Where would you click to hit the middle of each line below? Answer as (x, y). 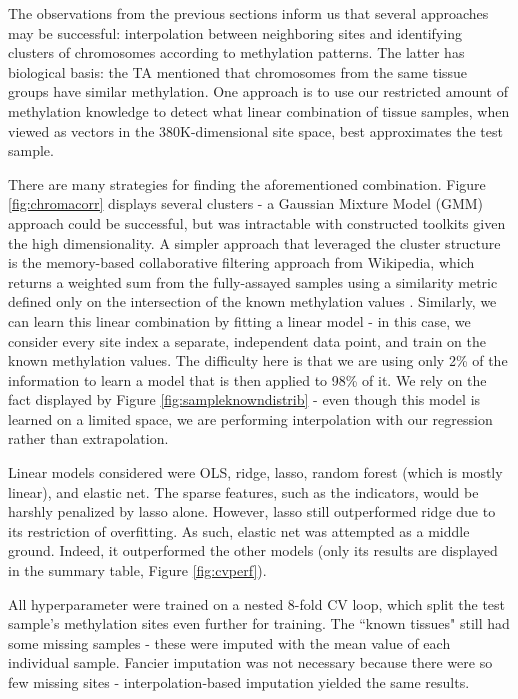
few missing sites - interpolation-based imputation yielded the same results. (239, 682)
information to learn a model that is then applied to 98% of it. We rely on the (247, 379)
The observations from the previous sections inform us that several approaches (248, 13)
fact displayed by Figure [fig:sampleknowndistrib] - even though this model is (244, 399)
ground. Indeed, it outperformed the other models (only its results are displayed (253, 550)
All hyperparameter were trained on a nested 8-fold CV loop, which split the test (257, 603)
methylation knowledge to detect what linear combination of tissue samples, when (259, 110)
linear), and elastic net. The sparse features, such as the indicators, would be (243, 491)
